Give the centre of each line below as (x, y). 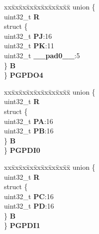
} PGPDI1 (22, 225)
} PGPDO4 (24, 75)
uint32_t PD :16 (29, 206)
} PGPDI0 (22, 150)
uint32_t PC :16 (29, 196)
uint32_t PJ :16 (28, 36)
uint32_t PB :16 (29, 131)
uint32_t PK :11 (29, 46)
